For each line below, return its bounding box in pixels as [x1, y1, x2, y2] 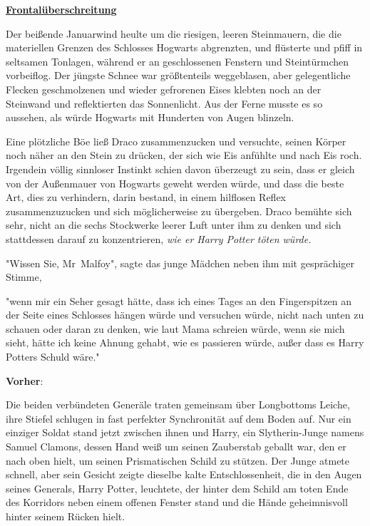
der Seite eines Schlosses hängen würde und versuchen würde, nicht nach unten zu [6, 307, 364, 322]
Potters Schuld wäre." [6, 349, 100, 364]
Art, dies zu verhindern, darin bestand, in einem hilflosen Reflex [6, 190, 287, 205]
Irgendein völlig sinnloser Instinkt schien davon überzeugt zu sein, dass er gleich [6, 161, 355, 176]
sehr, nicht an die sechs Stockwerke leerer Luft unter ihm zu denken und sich [6, 217, 341, 232]
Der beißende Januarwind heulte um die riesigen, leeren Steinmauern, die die [6, 26, 341, 41]
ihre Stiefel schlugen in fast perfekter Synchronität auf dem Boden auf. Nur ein [6, 411, 351, 426]
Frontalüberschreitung [6, 2, 117, 16]
